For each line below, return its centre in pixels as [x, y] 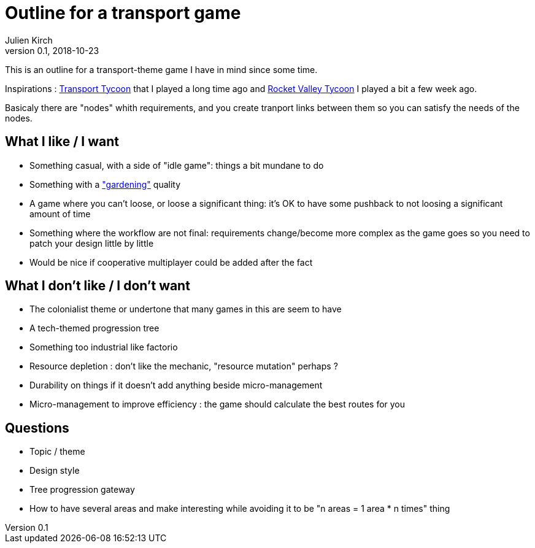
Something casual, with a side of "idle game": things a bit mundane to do [177, 165]
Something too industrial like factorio [104, 347]
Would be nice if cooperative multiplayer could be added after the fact [171, 262]
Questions [37, 428]
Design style [55, 471]
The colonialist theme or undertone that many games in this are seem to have [186, 309]
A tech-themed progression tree [94, 328]
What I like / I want [62, 142]
